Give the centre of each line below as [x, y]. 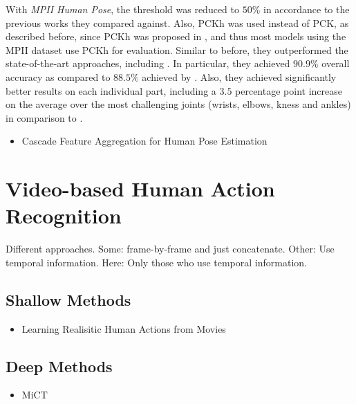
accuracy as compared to [58, 76]
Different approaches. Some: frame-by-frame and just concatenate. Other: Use [170, 249]
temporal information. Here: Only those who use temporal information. [156, 262]
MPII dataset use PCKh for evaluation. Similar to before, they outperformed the [177, 49]
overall [336, 63]
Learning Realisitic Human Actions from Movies [124, 328]
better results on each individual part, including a [111, 90]
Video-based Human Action [140, 189]
